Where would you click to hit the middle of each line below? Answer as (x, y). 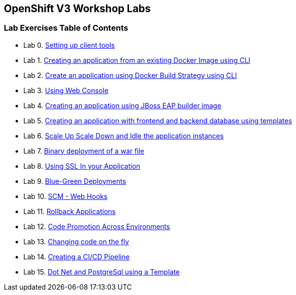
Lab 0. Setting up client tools (69, 45)
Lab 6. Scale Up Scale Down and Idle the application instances (124, 136)
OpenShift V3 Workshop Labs (77, 9)
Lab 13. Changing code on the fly (76, 241)
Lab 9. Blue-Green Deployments (75, 181)
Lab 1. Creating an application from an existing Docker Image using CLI (137, 60)
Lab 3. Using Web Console (66, 90)
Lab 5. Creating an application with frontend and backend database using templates (158, 120)
